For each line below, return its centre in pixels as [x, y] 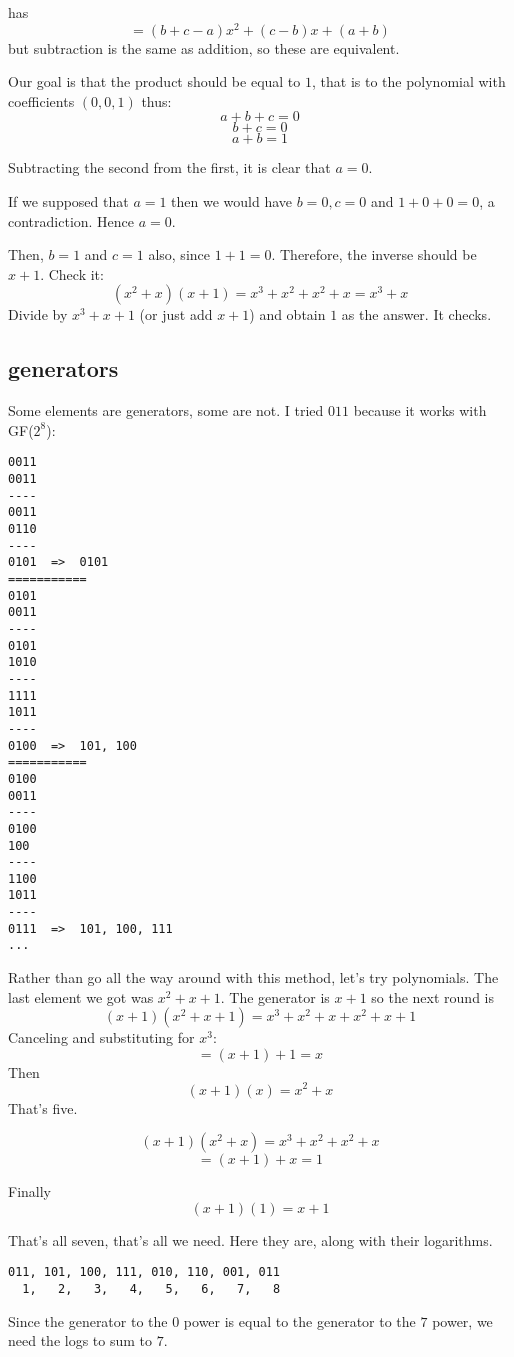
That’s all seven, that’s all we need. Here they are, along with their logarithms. [250, 1239]
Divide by [38, 314]
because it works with [420, 410]
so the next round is [432, 996]
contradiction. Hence [71, 220]
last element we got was [81, 996]
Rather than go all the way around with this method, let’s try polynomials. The [253, 977]
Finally [29, 1191]
